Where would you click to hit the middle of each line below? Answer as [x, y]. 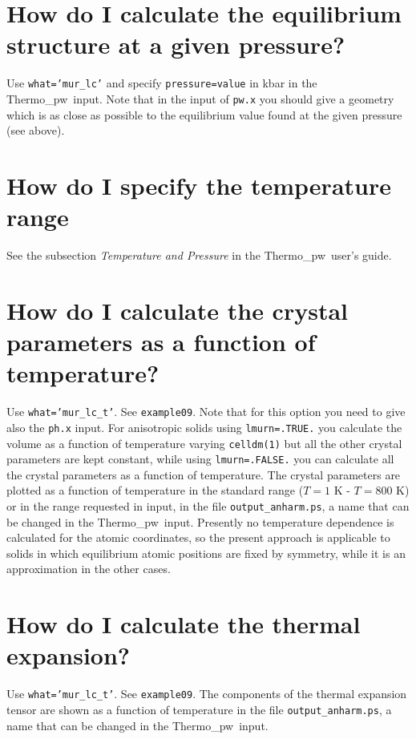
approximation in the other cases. [89, 569]
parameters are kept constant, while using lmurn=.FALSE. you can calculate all [200, 459]
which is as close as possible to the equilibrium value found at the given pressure [204, 114]
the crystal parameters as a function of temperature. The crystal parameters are [204, 474]
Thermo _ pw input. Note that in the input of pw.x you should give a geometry [200, 98]
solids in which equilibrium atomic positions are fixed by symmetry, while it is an [206, 553]
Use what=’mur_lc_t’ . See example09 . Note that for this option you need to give [206, 412]
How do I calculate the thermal [184, 624]
